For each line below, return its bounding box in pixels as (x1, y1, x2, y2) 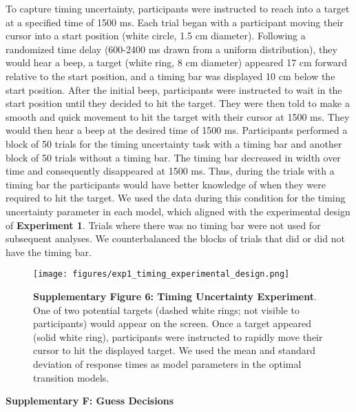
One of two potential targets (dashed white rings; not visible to (33, 302, 300, 317)
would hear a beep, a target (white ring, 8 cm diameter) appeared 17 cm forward (6, 55, 348, 70)
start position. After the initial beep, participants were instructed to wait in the (6, 82, 342, 97)
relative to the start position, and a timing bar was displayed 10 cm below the (6, 68, 335, 83)
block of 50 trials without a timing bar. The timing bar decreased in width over (6, 150, 341, 164)
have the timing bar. (6, 244, 92, 259)
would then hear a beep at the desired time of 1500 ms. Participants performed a (6, 123, 348, 137)
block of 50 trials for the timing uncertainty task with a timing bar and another (6, 136, 342, 150)
